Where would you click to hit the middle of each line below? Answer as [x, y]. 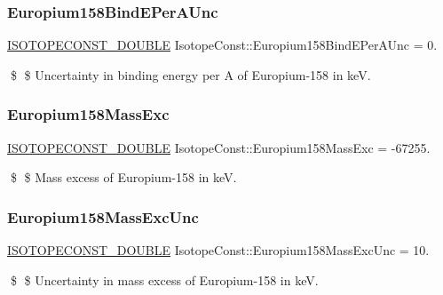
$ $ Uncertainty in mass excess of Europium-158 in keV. [164, 279]
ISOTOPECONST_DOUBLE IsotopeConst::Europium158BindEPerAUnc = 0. [222, 45]
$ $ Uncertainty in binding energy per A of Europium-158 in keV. [190, 74]
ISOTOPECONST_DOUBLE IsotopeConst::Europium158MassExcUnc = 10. [218, 250]
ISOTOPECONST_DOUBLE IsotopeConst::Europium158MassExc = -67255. [219, 147]
